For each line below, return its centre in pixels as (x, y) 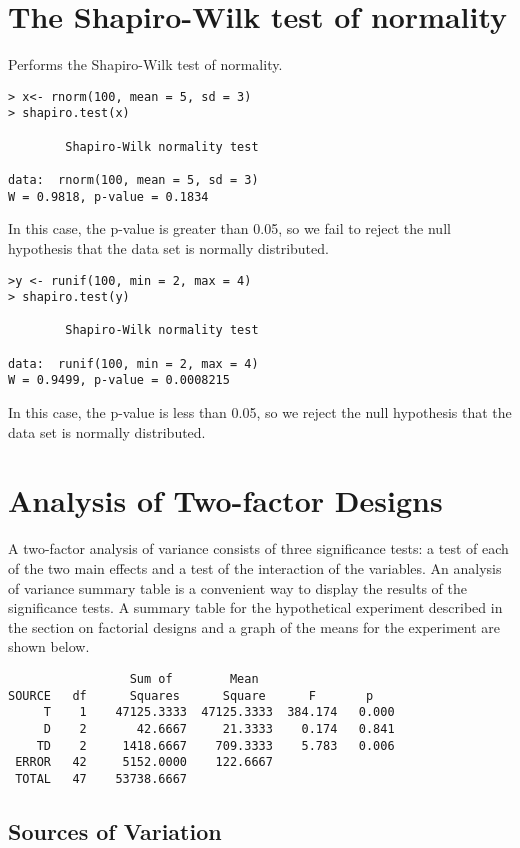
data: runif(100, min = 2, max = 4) (133, 363)
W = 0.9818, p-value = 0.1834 (108, 196)
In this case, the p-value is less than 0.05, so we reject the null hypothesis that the (260, 412)
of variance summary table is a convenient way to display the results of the (237, 587)
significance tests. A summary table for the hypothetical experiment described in (255, 607)
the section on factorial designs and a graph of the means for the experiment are (254, 626)
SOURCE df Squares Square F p (191, 695)
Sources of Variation (115, 830)
